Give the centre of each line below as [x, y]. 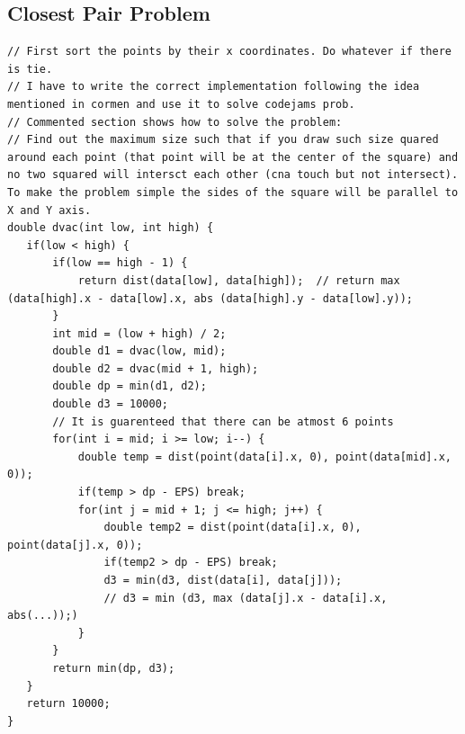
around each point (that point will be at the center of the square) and [233, 157]
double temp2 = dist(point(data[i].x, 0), [232, 528]
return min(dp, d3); [114, 668]
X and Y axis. [49, 210]
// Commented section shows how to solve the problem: [175, 122]
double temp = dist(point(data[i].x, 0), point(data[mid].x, [264, 457]
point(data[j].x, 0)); [75, 545]
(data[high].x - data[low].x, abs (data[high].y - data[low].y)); [210, 298]
